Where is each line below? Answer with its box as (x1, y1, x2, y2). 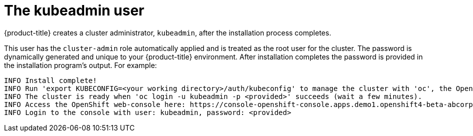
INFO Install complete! (4, 76, 97, 84)
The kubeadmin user (4, 2, 145, 19)
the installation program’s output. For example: (4, 60, 157, 69)
